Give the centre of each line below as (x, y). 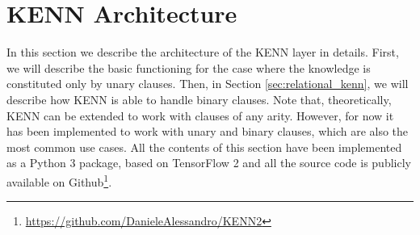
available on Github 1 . (59, 180)
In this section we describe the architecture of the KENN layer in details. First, (203, 52)
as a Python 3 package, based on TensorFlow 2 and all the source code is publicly (209, 163)
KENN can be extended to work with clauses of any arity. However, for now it (200, 115)
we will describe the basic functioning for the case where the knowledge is (189, 67)
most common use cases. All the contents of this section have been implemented (204, 147)
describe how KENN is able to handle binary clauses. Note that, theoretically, (199, 99)
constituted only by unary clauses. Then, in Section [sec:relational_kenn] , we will (208, 84)
